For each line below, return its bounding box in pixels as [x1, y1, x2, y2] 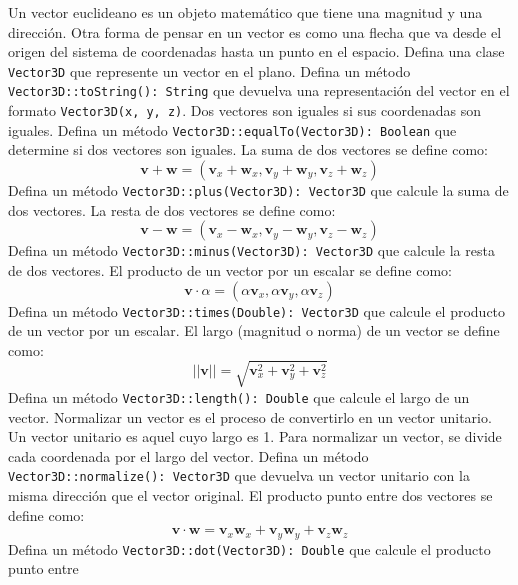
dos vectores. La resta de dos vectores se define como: [8, 199, 336, 220]
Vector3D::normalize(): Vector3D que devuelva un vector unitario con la [8, 465, 470, 486]
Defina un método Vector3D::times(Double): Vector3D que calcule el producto [8, 300, 506, 321]
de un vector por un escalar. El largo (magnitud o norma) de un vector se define [8, 320, 500, 341]
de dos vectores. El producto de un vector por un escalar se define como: [8, 259, 452, 280]
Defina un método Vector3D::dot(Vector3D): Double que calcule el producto [8, 538, 491, 559]
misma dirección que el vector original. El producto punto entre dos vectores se [8, 484, 493, 505]
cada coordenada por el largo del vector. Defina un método [8, 445, 369, 466]
